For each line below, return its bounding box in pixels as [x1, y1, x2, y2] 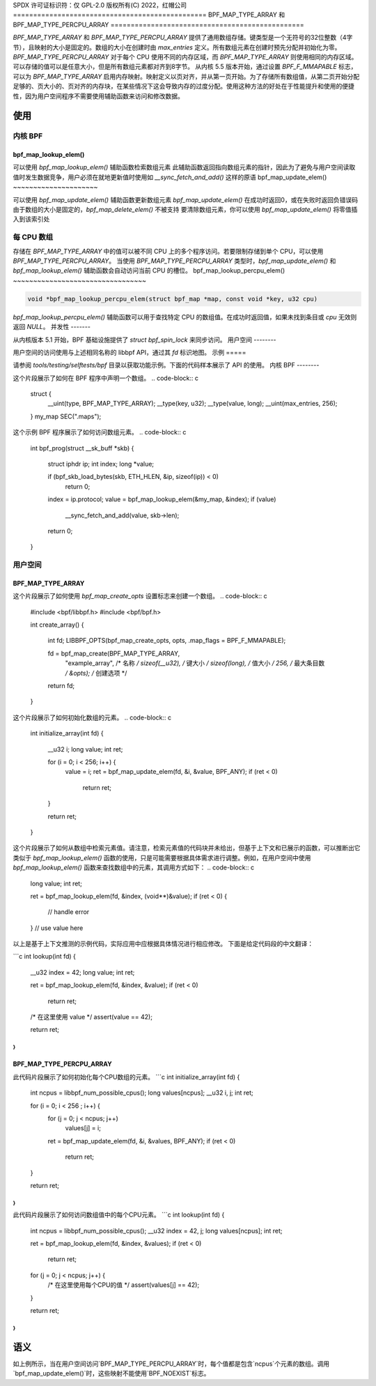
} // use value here [30, 924, 84, 932]
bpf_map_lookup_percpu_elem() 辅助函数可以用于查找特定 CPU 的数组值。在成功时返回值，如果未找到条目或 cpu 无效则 [13, 312, 357, 321]
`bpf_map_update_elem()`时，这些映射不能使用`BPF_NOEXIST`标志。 [13, 1369, 210, 1378]
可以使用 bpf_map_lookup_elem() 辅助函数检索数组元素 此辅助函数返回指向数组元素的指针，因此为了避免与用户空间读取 [13, 163, 356, 172]
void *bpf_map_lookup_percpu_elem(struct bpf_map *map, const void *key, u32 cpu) [27, 295, 318, 303]
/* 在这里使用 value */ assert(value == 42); [30, 1013, 153, 1021]
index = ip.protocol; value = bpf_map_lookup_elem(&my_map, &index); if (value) [47, 495, 276, 503]
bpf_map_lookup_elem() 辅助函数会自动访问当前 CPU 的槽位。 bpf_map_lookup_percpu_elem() [13, 266, 285, 275]
